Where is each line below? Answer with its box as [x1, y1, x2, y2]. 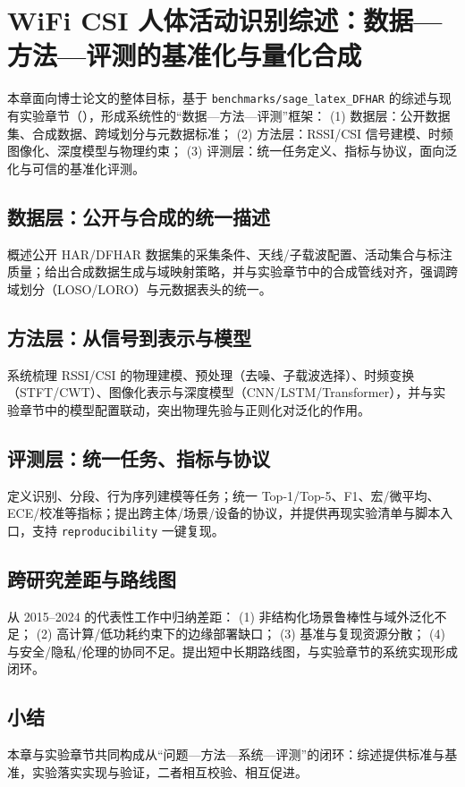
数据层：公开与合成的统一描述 [7, 202, 270, 230]
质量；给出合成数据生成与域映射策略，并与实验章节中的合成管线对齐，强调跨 [7, 262, 458, 281]
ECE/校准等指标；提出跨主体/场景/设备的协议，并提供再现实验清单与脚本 [7, 504, 441, 522]
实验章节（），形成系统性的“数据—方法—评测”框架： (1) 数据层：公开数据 [19, 106, 451, 124]
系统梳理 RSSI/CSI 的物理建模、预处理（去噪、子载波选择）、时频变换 [7, 365, 415, 384]
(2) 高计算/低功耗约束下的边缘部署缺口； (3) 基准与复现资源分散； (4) [36, 624, 445, 643]
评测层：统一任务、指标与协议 [7, 444, 270, 471]
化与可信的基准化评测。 [7, 158, 145, 177]
